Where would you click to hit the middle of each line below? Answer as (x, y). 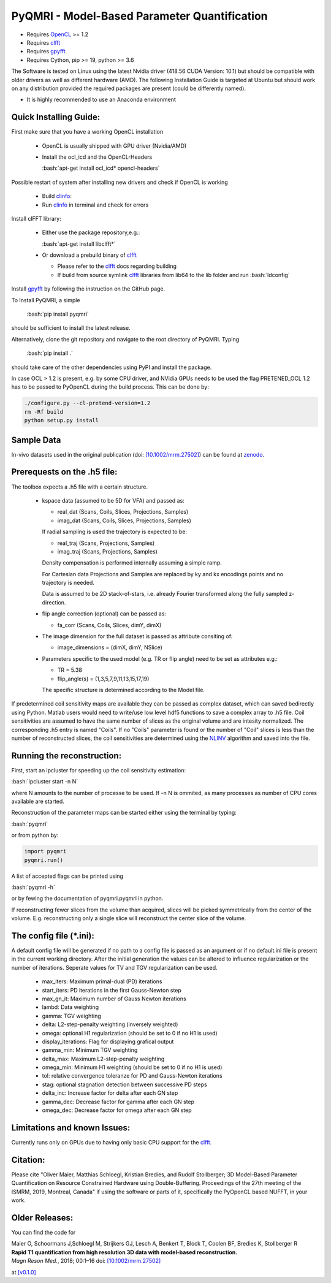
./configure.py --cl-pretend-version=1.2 (87, 403)
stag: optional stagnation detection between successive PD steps (125, 1084)
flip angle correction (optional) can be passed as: (104, 614)
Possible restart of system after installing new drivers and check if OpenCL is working (120, 182)
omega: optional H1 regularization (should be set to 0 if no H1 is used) (130, 1033)
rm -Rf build (44, 412)
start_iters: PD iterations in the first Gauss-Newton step (112, 990)
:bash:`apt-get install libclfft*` (79, 244)
